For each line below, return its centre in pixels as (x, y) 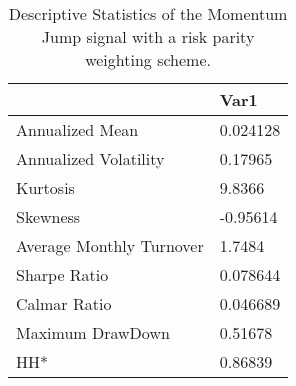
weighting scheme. (148, 59)
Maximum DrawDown (93, 332)
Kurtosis (45, 187)
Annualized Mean (77, 129)
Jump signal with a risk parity (148, 36)
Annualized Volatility (90, 158)
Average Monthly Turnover (110, 245)
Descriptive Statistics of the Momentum (148, 13)
